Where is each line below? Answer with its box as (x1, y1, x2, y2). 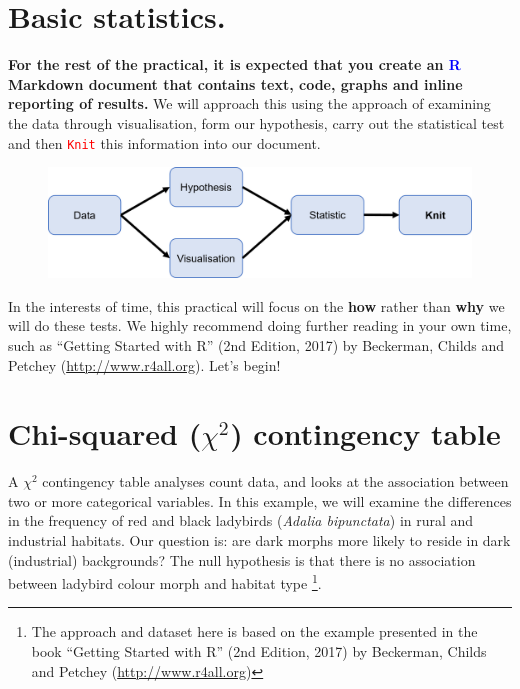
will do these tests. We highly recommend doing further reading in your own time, (8, 315, 512, 336)
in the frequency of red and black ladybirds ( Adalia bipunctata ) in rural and (8, 510, 474, 531)
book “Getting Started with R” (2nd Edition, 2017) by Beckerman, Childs (31, 641, 487, 662)
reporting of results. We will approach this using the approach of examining (8, 93, 491, 114)
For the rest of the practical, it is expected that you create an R (8, 54, 461, 75)
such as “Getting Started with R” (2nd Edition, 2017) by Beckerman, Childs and (8, 334, 505, 355)
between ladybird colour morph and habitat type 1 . (8, 570, 322, 593)
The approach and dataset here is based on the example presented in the (31, 621, 478, 642)
